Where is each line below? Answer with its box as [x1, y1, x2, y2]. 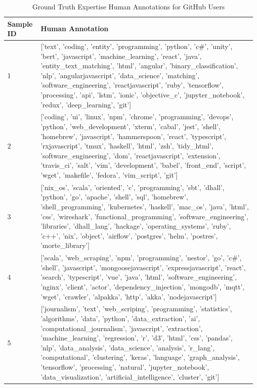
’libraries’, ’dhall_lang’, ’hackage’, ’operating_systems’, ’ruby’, [41, 221, 231, 231]
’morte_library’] [41, 240, 90, 250]
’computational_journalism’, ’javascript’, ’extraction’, [41, 323, 203, 333]
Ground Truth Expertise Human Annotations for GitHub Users [32, 1, 225, 11]
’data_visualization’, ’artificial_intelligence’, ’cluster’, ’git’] [41, 371, 219, 382]
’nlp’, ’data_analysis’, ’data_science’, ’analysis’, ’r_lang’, [41, 342, 214, 352]
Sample [7, 18, 33, 29]
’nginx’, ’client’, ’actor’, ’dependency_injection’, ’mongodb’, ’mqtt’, [41, 282, 245, 292]
